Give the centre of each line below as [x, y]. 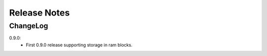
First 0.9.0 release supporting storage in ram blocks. [79, 45]
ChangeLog [29, 26]
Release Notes [40, 13]
